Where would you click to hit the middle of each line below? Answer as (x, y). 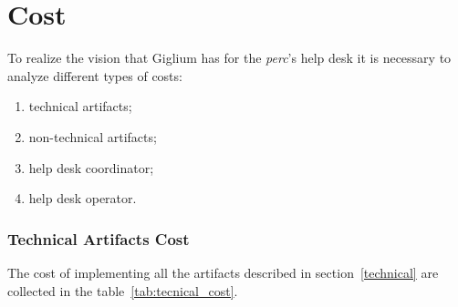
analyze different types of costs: (95, 75)
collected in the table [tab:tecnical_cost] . (123, 290)
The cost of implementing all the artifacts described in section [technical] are (223, 272)
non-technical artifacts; (93, 136)
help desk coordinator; (91, 167)
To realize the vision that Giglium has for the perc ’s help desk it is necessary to (229, 58)
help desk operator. (83, 198)
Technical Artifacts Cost (99, 238)
